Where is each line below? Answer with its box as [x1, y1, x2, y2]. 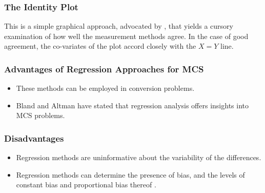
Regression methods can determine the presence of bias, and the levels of [16, 169, 245, 180]
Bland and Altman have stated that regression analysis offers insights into [16, 100, 249, 110]
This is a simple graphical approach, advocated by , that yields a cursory [4, 21, 233, 31]
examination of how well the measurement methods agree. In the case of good [4, 30, 249, 41]
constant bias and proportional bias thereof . [16, 179, 156, 190]
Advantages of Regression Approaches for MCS [4, 62, 204, 75]
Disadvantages [4, 131, 64, 144]
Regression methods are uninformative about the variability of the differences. [16, 152, 261, 163]
